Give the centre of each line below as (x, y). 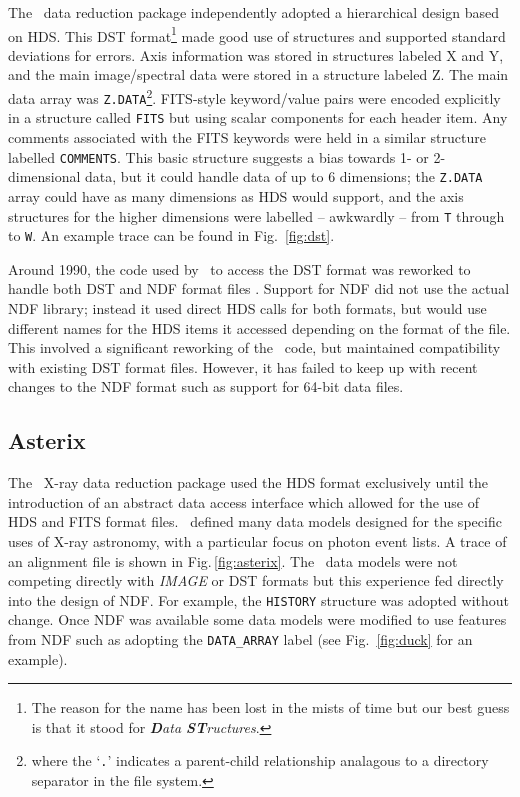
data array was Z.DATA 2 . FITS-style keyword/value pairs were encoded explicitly (254, 96)
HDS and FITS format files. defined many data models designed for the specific (255, 521)
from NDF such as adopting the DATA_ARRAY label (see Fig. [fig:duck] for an (240, 638)
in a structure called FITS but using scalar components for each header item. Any (258, 117)
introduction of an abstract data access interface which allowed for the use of (244, 501)
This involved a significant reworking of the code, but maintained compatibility (254, 347)
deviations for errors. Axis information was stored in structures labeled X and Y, (256, 54)
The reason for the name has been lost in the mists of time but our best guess (270, 707)
